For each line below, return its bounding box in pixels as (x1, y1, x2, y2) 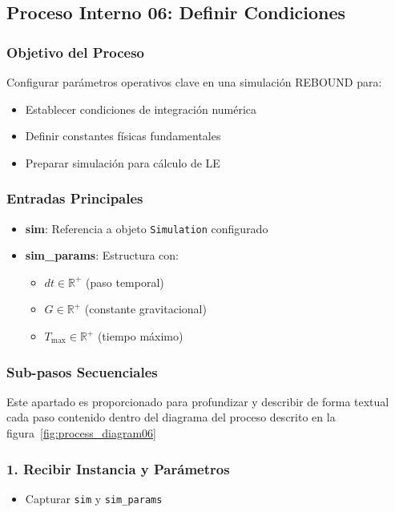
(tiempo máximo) (97, 328, 183, 345)
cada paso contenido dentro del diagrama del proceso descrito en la (6, 409, 336, 425)
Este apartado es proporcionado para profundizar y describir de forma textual (6, 393, 389, 409)
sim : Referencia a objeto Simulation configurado (25, 220, 268, 236)
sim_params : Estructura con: (25, 247, 179, 264)
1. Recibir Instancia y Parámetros (6, 458, 230, 478)
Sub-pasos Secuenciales (6, 361, 158, 381)
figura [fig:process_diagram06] (6, 425, 156, 441)
